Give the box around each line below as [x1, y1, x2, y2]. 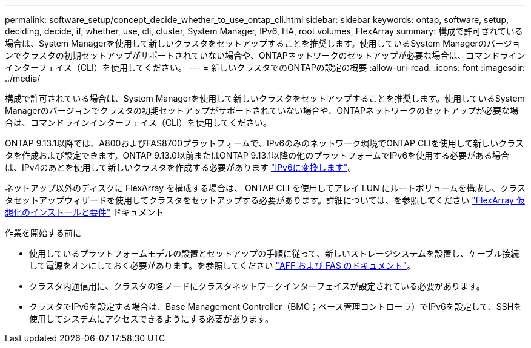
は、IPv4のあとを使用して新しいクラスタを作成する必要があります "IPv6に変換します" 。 [5, 162, 356, 172]
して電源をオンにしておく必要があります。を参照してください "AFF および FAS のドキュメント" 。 [29, 260, 416, 271]
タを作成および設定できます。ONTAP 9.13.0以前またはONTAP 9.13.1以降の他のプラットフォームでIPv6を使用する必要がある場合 [5, 150, 510, 160]
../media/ [5, 73, 41, 84]
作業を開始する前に [5, 228, 81, 238]
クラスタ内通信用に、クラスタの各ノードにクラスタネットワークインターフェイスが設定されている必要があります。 [29, 281, 485, 291]
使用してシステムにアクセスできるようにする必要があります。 [29, 314, 273, 324]
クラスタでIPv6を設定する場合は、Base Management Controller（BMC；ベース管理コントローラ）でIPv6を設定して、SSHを [29, 301, 523, 312]
